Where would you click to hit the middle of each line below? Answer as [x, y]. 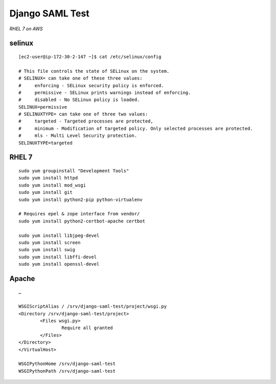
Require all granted [87, 328]
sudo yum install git [45, 193]
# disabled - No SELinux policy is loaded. [79, 100]
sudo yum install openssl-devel [59, 264]
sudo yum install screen [50, 242]
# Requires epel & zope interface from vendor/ [79, 214]
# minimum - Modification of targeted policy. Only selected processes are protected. [136, 128]
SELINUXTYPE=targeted [45, 143]
